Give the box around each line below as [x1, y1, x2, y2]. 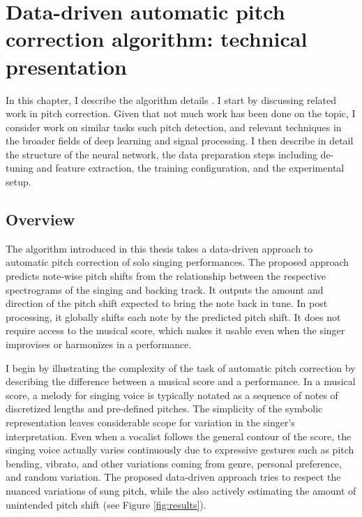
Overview [6, 209, 75, 230]
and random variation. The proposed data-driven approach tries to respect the [6, 470, 341, 484]
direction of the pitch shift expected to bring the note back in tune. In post [6, 296, 328, 310]
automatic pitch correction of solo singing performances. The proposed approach [6, 255, 349, 269]
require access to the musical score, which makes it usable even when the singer [6, 323, 345, 338]
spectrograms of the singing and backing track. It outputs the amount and [6, 282, 324, 297]
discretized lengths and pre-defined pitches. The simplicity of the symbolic [6, 401, 323, 416]
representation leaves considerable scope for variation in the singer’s [6, 414, 295, 429]
